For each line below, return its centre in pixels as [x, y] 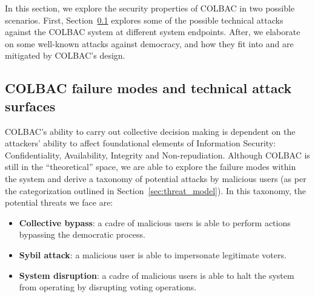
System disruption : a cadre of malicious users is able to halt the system [157, 275]
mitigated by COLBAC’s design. [65, 55]
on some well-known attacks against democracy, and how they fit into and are [149, 43]
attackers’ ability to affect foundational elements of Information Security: [141, 143]
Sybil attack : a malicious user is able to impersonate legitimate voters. [153, 254]
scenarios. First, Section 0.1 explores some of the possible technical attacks [144, 20]
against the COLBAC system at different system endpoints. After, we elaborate [153, 32]
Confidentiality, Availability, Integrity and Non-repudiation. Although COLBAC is [157, 155]
